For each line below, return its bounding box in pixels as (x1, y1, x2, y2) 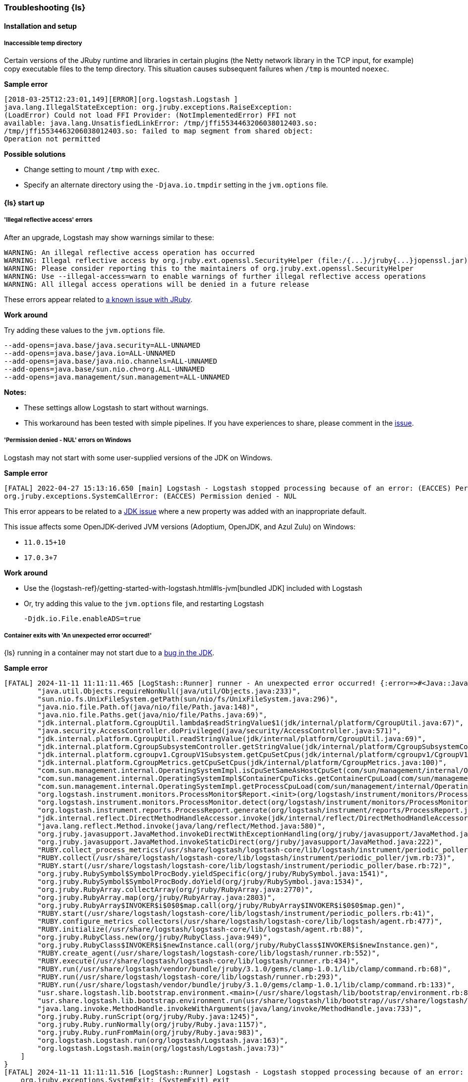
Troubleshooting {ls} (4, 2, 86, 12)
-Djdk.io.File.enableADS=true (24, 614, 141, 623)
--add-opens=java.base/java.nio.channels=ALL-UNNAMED (4, 357, 217, 365)
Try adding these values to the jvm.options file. (4, 325, 165, 334)
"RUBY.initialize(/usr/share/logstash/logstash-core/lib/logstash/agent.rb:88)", (37, 925, 363, 934)
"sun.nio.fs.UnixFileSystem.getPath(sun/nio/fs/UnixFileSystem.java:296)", (37, 695, 339, 703)
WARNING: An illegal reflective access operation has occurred (4, 248, 255, 256)
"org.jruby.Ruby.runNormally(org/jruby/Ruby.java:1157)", (37, 1020, 268, 1029)
